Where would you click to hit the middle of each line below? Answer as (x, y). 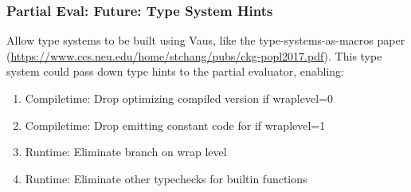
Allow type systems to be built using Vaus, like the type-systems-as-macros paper (206, 40)
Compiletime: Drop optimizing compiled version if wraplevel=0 (179, 98)
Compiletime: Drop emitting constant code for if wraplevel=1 (175, 125)
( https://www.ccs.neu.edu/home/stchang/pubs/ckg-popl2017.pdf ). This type (194, 55)
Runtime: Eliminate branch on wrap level (126, 152)
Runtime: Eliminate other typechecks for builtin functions (166, 178)
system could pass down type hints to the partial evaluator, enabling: (175, 71)
